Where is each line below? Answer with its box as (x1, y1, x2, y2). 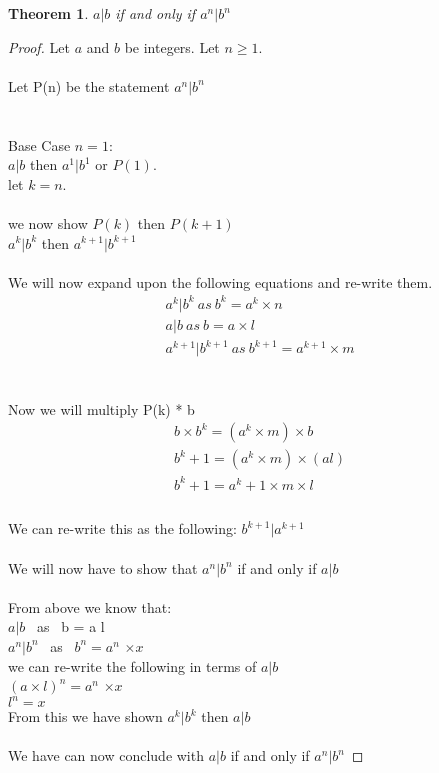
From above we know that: (8, 596, 172, 617)
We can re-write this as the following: (8, 518, 237, 539)
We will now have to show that (8, 557, 198, 578)
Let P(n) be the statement (8, 75, 170, 96)
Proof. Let (8, 36, 70, 57)
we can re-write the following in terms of (8, 655, 257, 676)
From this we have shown (8, 706, 163, 727)
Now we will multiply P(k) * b (8, 398, 195, 419)
